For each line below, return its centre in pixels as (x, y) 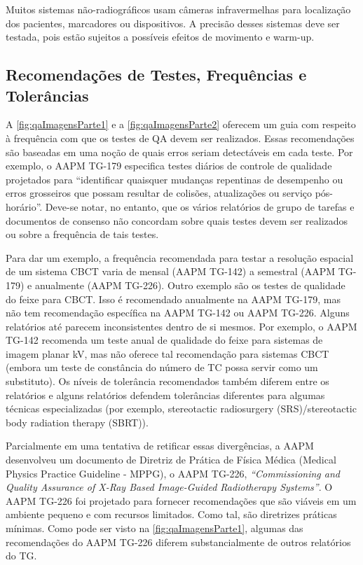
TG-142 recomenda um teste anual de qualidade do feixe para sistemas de (164, 340)
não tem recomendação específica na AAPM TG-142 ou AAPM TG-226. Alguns (178, 313)
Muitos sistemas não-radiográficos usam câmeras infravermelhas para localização (178, 9)
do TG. (21, 556)
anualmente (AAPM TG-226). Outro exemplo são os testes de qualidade (190, 285)
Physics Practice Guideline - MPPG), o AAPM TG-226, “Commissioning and (173, 473)
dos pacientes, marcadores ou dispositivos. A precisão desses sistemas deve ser (173, 23)
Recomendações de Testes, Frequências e (156, 75)
